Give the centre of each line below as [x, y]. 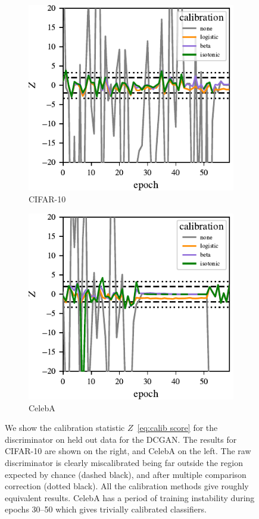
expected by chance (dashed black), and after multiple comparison [126, 474]
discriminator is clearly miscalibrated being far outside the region [124, 462]
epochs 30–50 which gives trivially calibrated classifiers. [106, 509]
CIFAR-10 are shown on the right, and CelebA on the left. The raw [128, 451]
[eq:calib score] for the [177, 428]
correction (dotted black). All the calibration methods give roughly [127, 486]
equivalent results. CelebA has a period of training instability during [130, 497]
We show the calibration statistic [65, 428]
